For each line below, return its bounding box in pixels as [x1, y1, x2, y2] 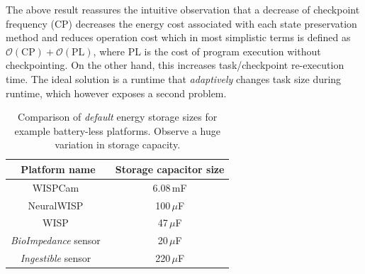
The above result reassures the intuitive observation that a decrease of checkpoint [6, 2, 360, 16]
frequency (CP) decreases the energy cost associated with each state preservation [6, 16, 357, 31]
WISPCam [32, 180, 79, 194]
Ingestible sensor [20, 251, 91, 265]
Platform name [21, 161, 96, 176]
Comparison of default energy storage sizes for [18, 109, 218, 124]
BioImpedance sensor [11, 233, 101, 248]
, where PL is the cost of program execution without [93, 43, 321, 58]
